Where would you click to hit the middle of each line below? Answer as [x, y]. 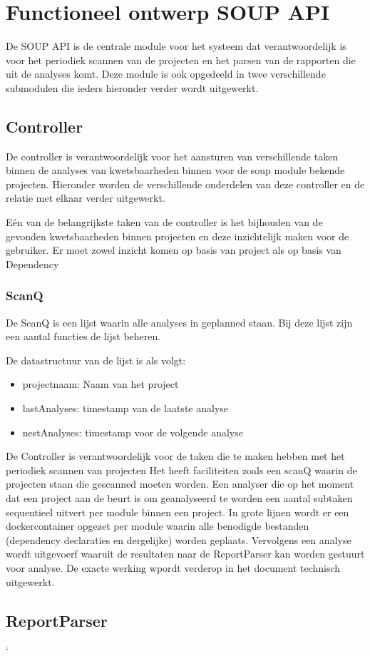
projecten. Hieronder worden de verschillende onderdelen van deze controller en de [185, 184]
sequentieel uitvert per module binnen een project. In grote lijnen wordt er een [178, 512]
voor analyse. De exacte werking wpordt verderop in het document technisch [173, 567]
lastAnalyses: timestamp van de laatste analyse [125, 408]
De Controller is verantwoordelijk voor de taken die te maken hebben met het [175, 456]
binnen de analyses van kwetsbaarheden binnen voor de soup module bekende [175, 170]
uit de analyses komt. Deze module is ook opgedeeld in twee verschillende [166, 74]
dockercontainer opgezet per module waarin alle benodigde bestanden [158, 526]
